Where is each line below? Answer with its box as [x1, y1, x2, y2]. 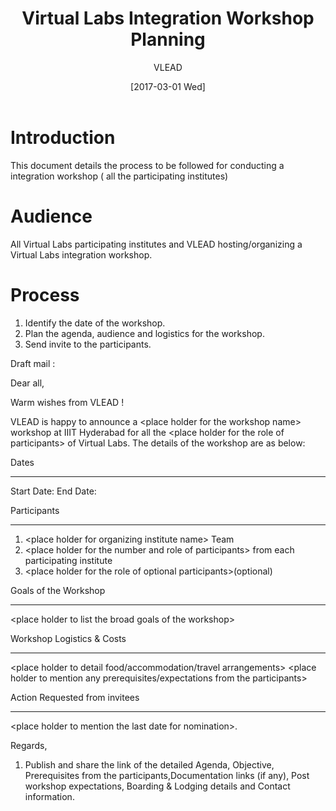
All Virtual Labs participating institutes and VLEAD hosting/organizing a [10, 238, 303, 250]
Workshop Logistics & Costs [10, 632, 127, 644]
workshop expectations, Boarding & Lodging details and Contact [24, 780, 291, 792]
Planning [130, 28, 206, 51]
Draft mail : [10, 357, 56, 369]
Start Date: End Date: [10, 485, 97, 497]
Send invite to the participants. [24, 338, 152, 350]
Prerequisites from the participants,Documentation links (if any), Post [24, 769, 310, 781]
